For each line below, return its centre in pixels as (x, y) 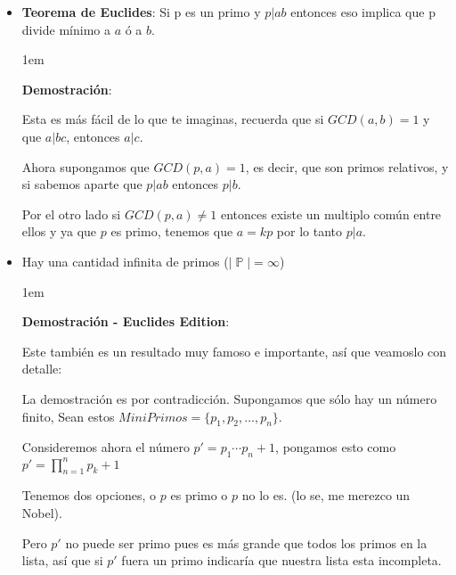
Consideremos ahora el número (106, 447)
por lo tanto (309, 231)
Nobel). (42, 512)
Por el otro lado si (71, 214)
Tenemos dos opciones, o (89, 495)
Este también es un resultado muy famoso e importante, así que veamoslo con (234, 351)
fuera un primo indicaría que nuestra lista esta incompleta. (281, 560)
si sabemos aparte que (82, 184)
